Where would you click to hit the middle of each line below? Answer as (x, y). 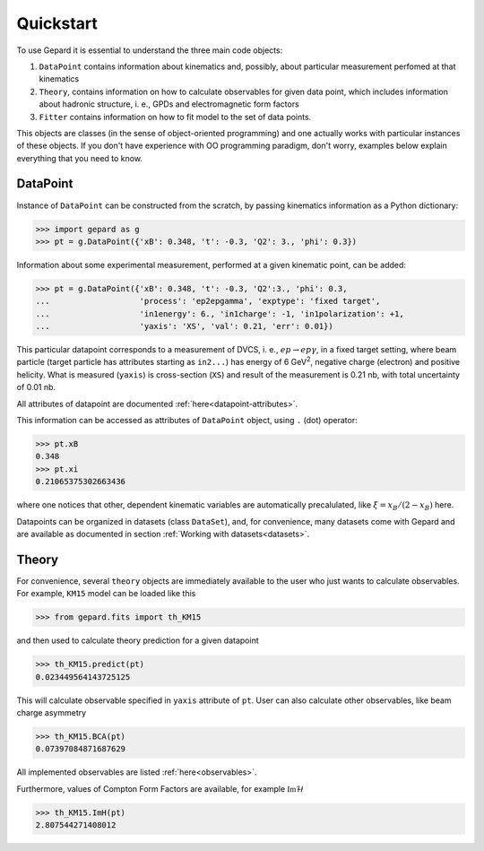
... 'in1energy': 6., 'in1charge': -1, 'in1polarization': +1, (220, 313)
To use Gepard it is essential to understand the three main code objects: (150, 50)
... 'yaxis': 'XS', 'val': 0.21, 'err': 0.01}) (184, 326)
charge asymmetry (52, 712)
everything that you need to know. (80, 158)
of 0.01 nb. (36, 387)
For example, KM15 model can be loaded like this (106, 594)
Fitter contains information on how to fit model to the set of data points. (175, 117)
